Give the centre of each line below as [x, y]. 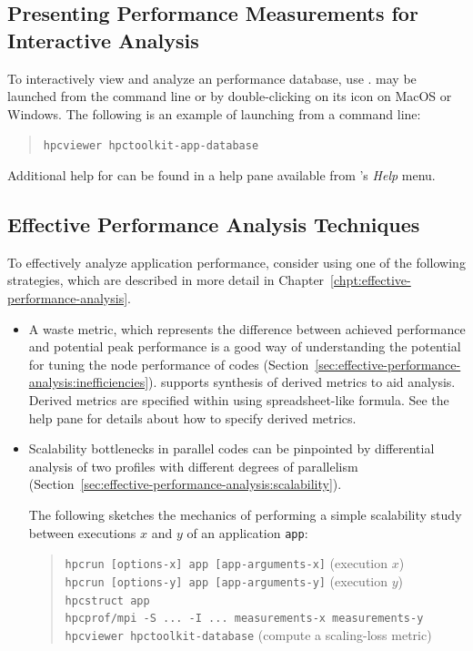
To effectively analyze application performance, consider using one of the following [236, 262]
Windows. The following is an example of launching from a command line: [214, 113]
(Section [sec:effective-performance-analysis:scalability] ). [185, 484]
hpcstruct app [107, 600]
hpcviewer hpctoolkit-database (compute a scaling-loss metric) [248, 634]
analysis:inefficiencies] [89, 382]
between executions [82, 532]
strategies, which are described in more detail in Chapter [166, 280]
